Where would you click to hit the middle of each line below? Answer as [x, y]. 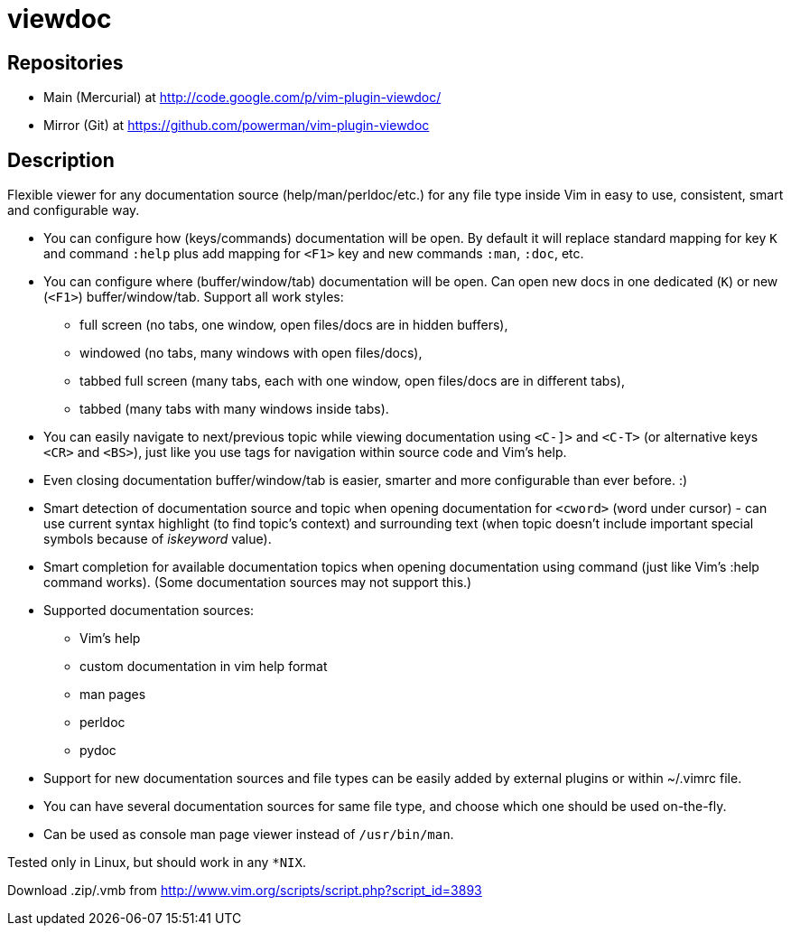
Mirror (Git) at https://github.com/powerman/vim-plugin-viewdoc [237, 126]
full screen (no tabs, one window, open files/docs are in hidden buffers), [294, 325]
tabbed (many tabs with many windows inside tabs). [234, 409]
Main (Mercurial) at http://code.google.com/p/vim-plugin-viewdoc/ [242, 98]
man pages [113, 695]
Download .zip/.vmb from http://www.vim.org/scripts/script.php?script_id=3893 [245, 891]
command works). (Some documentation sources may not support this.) [258, 583]
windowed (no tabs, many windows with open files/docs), [251, 353]
